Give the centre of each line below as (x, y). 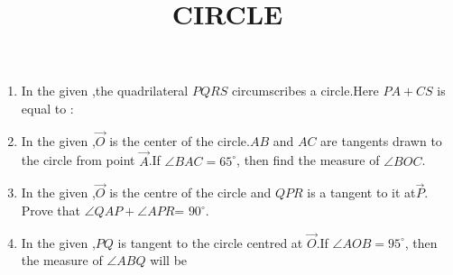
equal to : (47, 108)
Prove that (51, 210)
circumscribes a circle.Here (305, 91)
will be (169, 260)
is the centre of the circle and (190, 192)
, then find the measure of (308, 160)
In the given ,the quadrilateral (105, 91)
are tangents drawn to (381, 140)
